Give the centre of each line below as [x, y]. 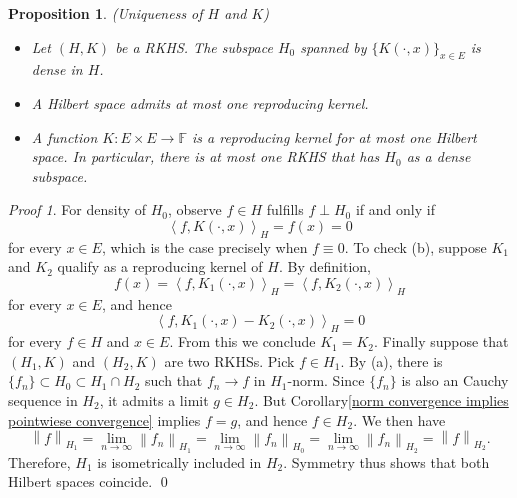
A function [64, 136]
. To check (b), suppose [415, 246]
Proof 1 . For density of [77, 209]
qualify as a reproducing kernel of [160, 266]
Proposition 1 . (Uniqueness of [105, 13]
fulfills [285, 209]
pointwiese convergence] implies [104, 419]
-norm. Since [326, 380]
